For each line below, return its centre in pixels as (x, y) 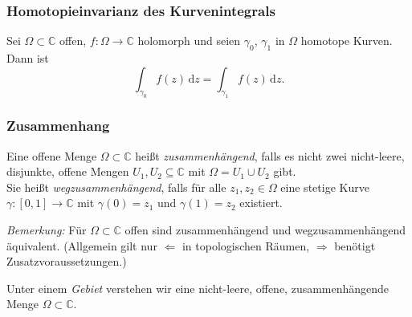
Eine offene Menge (52, 155)
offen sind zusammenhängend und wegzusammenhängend (265, 229)
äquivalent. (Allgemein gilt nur (82, 245)
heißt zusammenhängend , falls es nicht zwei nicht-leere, (270, 155)
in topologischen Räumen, (246, 245)
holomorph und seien (189, 41)
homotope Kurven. (347, 41)
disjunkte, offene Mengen (68, 171)
